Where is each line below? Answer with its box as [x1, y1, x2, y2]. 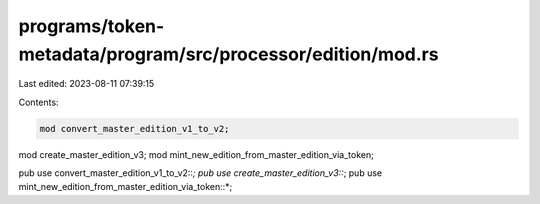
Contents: [18, 96, 59, 108]
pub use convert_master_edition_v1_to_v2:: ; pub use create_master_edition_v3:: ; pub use [18, 167, 383, 179]
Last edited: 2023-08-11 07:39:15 [18, 78, 155, 90]
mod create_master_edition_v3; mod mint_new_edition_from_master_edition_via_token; [18, 148, 374, 160]
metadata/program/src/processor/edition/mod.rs [18, 43, 439, 65]
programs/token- [18, 15, 165, 37]
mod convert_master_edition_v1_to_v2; [39, 123, 230, 134]
